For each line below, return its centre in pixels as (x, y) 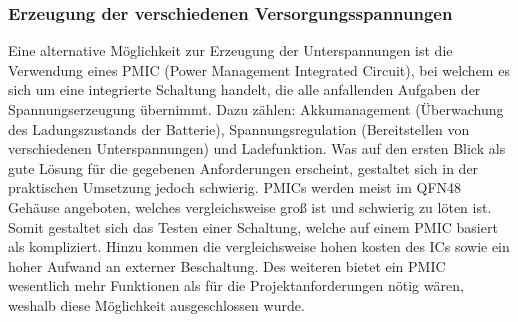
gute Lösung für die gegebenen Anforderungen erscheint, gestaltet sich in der (243, 167)
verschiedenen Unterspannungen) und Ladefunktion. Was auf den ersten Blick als (257, 148)
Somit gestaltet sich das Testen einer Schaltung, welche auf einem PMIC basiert (253, 226)
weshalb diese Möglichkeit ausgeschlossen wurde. (156, 304)
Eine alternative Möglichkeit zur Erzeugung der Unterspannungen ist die (230, 50)
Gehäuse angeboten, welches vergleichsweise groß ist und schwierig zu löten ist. (250, 206)
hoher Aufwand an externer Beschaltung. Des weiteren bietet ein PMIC (227, 265)
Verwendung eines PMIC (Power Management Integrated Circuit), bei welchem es (259, 69)
